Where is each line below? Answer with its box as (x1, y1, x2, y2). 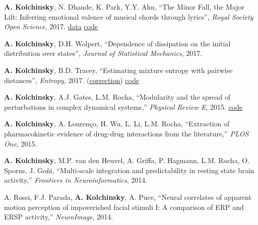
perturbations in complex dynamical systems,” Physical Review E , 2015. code (4, 101, 243, 112)
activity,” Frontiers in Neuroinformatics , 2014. (4, 175, 148, 185)
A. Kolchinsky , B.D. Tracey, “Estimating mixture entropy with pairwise (4, 64, 233, 75)
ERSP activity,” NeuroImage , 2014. (4, 211, 113, 222)
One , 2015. (4, 138, 37, 148)
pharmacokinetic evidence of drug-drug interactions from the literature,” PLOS (4, 128, 249, 138)
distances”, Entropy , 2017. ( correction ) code (4, 74, 139, 85)
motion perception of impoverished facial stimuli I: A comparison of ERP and (4, 201, 244, 212)
